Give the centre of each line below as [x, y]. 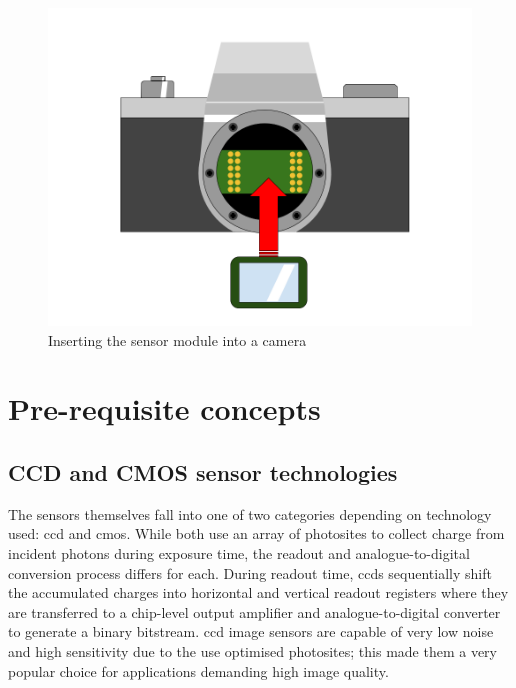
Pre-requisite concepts [164, 408]
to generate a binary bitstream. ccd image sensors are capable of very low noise [251, 631]
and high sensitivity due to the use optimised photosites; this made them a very [253, 650]
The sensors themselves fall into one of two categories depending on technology [250, 513]
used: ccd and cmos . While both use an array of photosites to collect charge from [256, 533]
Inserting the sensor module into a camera [177, 339]
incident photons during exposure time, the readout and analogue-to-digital [239, 552]
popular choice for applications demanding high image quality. [198, 670]
